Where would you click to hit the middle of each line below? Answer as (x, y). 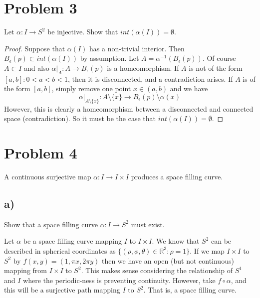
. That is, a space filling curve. (190, 290)
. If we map (207, 250)
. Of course (219, 58)
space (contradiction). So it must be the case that (80, 118)
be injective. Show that (83, 32)
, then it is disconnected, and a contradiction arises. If (150, 78)
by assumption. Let (110, 58)
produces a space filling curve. (177, 176)
